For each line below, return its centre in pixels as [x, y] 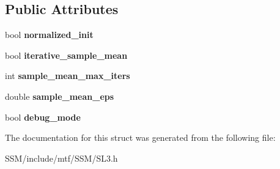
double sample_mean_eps [60, 96]
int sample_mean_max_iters [68, 76]
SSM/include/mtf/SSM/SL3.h [61, 158]
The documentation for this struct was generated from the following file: [140, 137]
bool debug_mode [43, 117]
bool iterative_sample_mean [66, 55]
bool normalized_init [49, 35]
